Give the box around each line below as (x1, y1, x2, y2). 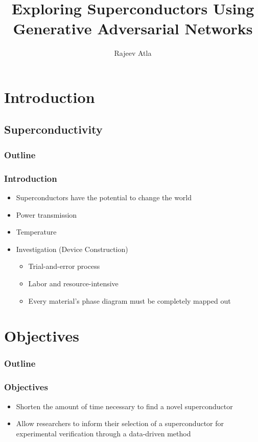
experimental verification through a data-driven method (16, 428, 191, 438)
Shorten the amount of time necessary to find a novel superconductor (16, 401, 233, 411)
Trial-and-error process (28, 261, 100, 271)
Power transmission (16, 209, 77, 220)
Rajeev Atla (114, 48, 152, 58)
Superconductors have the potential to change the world (16, 192, 192, 202)
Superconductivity (4, 121, 103, 137)
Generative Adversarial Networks (13, 18, 253, 39)
